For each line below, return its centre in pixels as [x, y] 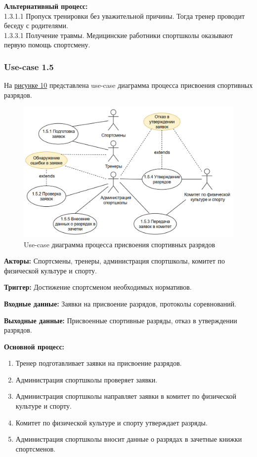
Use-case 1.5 [29, 66]
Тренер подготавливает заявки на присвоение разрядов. [99, 363]
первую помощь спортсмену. [47, 45]
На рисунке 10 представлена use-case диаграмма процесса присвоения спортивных [128, 85]
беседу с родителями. [36, 25]
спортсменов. [35, 448]
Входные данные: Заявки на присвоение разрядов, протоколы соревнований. [120, 303]
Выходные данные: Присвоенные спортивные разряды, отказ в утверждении [121, 320]
